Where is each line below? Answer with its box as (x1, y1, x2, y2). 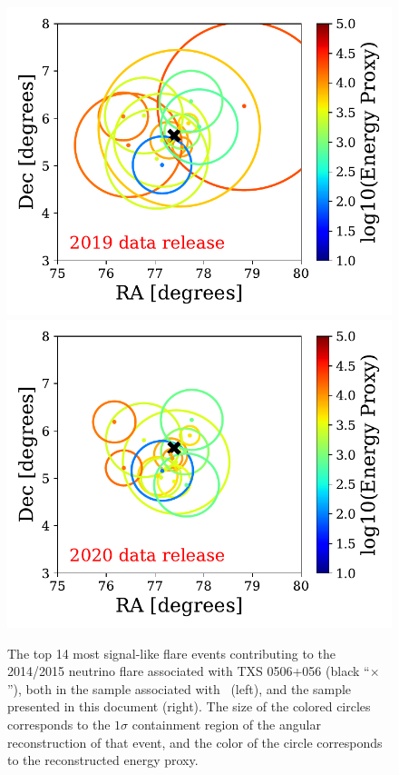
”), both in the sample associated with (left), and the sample (7, 679, 352, 698)
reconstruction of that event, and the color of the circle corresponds (7, 732, 383, 751)
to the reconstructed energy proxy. (7, 750, 199, 770)
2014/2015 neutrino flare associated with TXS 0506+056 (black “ (7, 661, 370, 681)
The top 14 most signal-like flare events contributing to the (7, 643, 336, 662)
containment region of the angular (131, 714, 321, 733)
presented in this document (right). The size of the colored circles (7, 697, 371, 716)
